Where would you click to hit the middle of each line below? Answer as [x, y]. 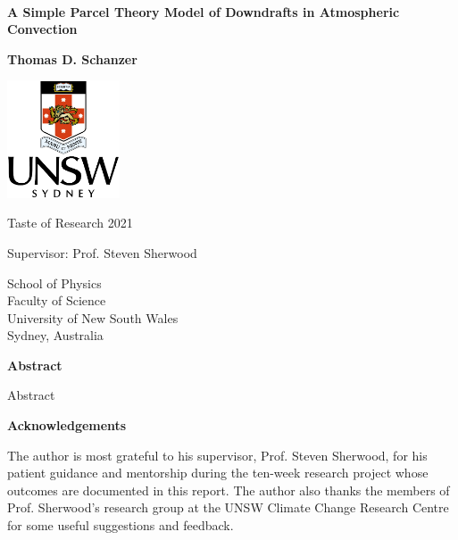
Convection [42, 29]
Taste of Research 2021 [70, 223]
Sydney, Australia [55, 335]
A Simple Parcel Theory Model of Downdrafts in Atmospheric [204, 11]
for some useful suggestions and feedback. [121, 525]
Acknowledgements [67, 425]
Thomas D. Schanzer [72, 58]
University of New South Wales [93, 317]
